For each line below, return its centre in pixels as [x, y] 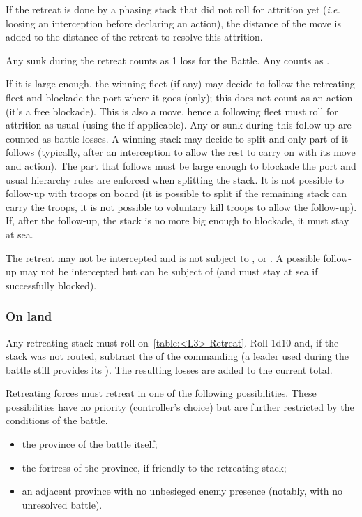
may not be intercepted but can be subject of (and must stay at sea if [169, 271]
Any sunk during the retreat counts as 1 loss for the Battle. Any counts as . [168, 60]
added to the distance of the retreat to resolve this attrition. [134, 37]
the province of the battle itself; [90, 444]
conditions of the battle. [57, 420]
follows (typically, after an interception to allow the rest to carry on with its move [181, 152]
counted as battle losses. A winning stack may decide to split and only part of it [177, 138]
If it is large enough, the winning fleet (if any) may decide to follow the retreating [180, 83]
